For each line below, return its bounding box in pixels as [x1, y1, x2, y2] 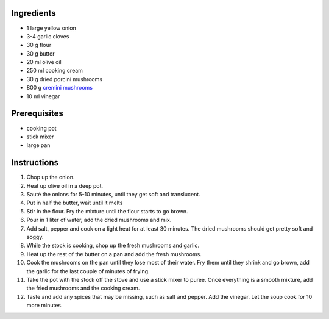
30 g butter [26, 49, 55, 57]
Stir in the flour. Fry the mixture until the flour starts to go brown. [26, 207, 188, 215]
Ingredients [11, 8, 56, 18]
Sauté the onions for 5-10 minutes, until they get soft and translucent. [26, 191, 200, 198]
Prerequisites [11, 109, 63, 119]
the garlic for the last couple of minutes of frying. [26, 267, 150, 274]
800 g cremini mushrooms [26, 84, 93, 91]
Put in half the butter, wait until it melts [26, 199, 123, 207]
